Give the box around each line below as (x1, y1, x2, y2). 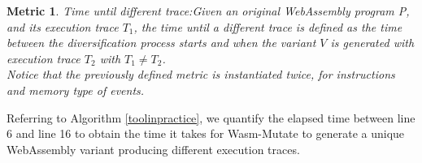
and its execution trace (7, 18, 119, 35)
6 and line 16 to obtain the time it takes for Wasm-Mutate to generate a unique (7, 125, 405, 142)
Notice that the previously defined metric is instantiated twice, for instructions (7, 66, 395, 83)
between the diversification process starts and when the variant (7, 34, 316, 51)
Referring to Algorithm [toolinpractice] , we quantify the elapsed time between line (7, 109, 415, 126)
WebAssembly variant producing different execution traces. (7, 140, 300, 157)
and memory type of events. (7, 81, 145, 98)
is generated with (330, 34, 415, 51)
